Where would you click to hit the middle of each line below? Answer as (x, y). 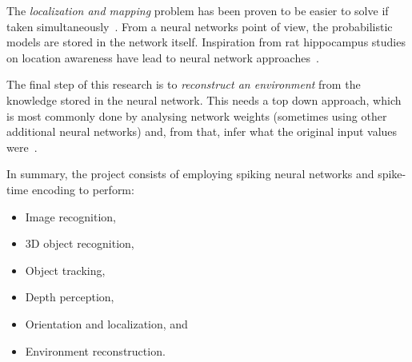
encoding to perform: (83, 189)
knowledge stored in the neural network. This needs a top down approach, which (204, 99)
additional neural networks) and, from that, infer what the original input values (202, 131)
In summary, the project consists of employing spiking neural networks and (190, 174)
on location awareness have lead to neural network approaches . (163, 57)
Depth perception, (70, 297)
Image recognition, (71, 216)
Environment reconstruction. (95, 350)
